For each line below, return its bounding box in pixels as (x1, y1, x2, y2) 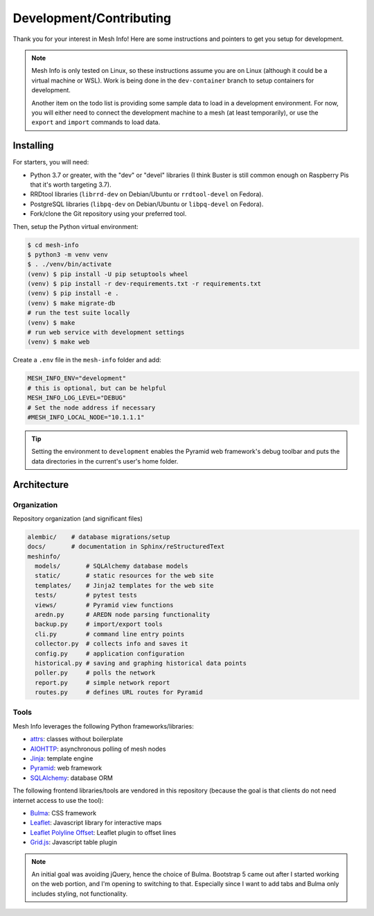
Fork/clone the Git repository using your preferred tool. (30, 210, 187, 218)
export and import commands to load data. (31, 118, 161, 126)
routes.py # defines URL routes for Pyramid (35, 688, 204, 697)
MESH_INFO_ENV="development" (27, 375, 127, 382)
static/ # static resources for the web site (35, 572, 214, 579)
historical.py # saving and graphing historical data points (35, 659, 247, 667)
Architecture (12, 479, 69, 491)
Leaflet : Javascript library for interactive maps (30, 819, 162, 827)
